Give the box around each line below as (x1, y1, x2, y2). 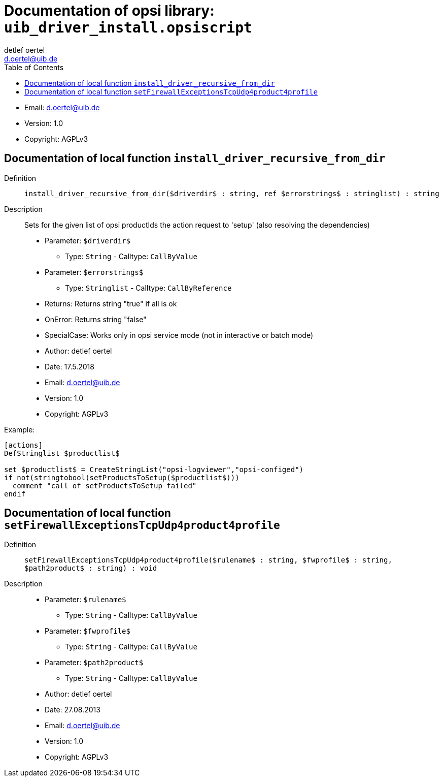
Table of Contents (4, 63, 64, 72)
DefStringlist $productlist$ (4, 449, 120, 457)
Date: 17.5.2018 (45, 362, 94, 371)
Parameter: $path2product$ (45, 658, 144, 667)
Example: (4, 425, 35, 434)
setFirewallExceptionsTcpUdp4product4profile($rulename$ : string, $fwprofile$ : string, (24, 556, 392, 565)
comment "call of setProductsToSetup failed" (12, 481, 197, 490)
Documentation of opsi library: (4, 2, 215, 19)
